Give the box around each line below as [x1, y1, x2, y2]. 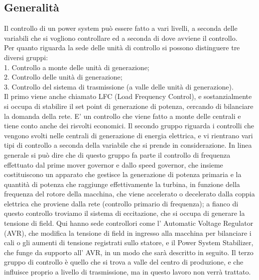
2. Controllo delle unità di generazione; [4, 72, 123, 82]
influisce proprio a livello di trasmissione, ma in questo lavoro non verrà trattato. [4, 267, 251, 277]
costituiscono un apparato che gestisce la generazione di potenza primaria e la [4, 169, 242, 180]
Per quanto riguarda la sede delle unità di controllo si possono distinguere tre [4, 42, 240, 53]
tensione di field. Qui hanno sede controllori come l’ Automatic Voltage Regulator [4, 218, 254, 228]
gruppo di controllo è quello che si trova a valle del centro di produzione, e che [4, 257, 244, 267]
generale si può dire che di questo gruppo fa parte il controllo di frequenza [4, 149, 231, 160]
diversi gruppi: [4, 52, 48, 62]
